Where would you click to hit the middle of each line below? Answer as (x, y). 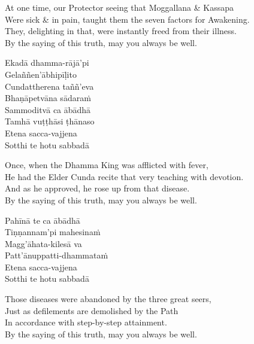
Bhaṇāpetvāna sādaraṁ (48, 98)
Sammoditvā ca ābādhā (48, 109)
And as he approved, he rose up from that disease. (97, 188)
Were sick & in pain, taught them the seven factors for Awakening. (127, 19)
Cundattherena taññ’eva (49, 86)
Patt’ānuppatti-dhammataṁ (57, 255)
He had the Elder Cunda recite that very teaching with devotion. (124, 176)
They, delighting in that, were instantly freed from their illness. (121, 31)
